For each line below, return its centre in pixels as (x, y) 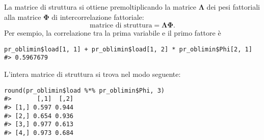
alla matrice (23, 17)
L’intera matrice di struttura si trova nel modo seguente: (93, 74)
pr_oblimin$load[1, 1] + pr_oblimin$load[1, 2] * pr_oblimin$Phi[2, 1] (128, 49)
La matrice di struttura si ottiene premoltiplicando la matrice (100, 7)
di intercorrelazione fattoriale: (98, 17)
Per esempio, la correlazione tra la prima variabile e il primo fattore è (113, 33)
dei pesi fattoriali (233, 7)
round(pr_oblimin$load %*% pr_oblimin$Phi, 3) (84, 90)
